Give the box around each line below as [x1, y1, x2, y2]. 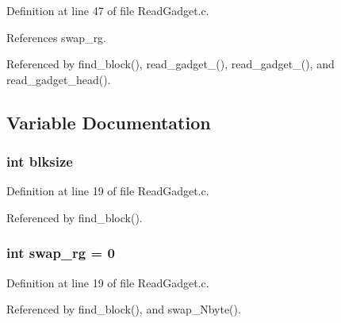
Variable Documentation [6, 110, 211, 134]
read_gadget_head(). [6, 71, 111, 87]
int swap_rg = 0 [6, 243, 115, 263]
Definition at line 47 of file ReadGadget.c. [6, 2, 209, 18]
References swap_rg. [6, 29, 107, 45]
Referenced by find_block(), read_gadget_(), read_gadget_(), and [6, 56, 335, 72]
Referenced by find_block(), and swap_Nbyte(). [6, 301, 241, 317]
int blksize [6, 152, 73, 171]
